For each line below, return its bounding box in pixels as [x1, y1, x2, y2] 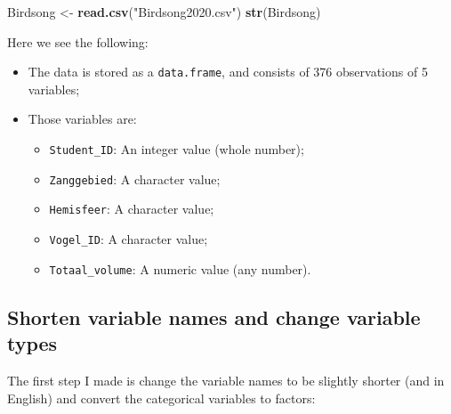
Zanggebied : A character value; [49, 169, 221, 188]
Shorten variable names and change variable [7, 303, 421, 330]
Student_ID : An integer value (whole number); [49, 140, 304, 158]
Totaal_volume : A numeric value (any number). [49, 259, 311, 278]
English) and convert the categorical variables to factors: [7, 388, 316, 407]
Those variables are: [28, 110, 137, 128]
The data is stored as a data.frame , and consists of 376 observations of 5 [28, 62, 428, 81]
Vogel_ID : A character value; [49, 230, 208, 248]
